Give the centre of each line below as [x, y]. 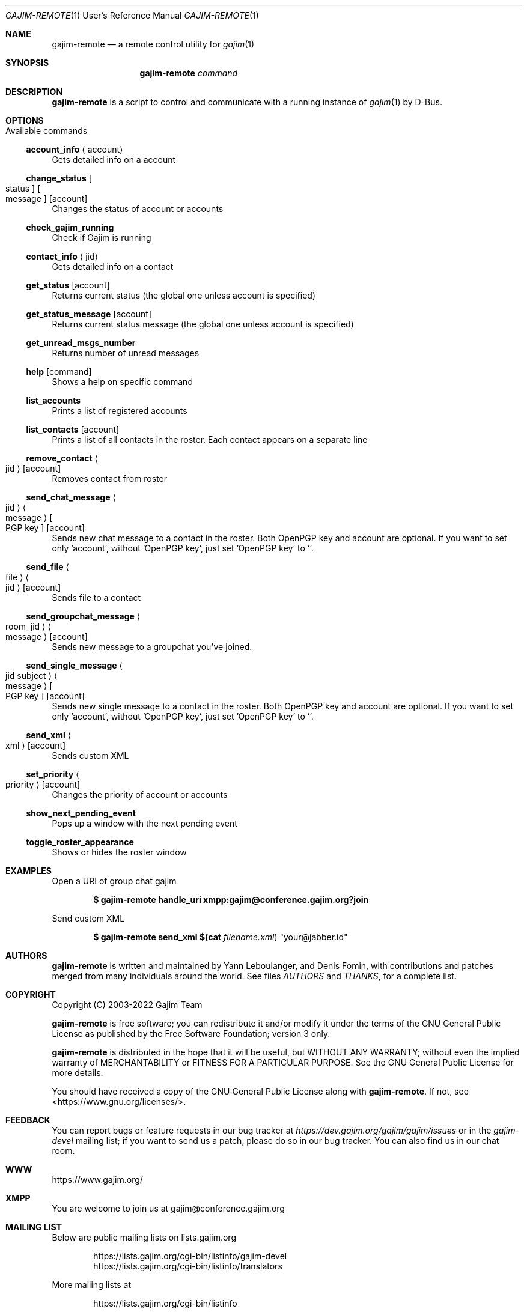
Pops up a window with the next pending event [145, 823]
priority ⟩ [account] [43, 784]
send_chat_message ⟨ [71, 497]
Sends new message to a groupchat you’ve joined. [152, 647]
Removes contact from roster [110, 478]
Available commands [47, 131]
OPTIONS [25, 120]
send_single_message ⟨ [75, 665]
